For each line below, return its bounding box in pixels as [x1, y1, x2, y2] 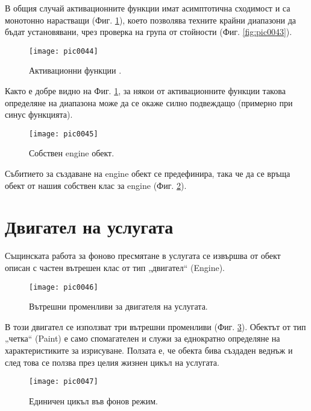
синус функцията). [5, 108, 73, 121]
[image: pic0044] [29, 46, 98, 56]
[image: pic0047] [29, 377, 98, 386]
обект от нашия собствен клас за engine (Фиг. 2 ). [5, 179, 187, 191]
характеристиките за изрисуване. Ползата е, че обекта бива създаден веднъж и [5, 344, 293, 356]
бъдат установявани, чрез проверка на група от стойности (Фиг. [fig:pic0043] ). [5, 25, 292, 38]
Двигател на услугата [5, 214, 174, 239]
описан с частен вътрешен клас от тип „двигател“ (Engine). [5, 261, 225, 273]
